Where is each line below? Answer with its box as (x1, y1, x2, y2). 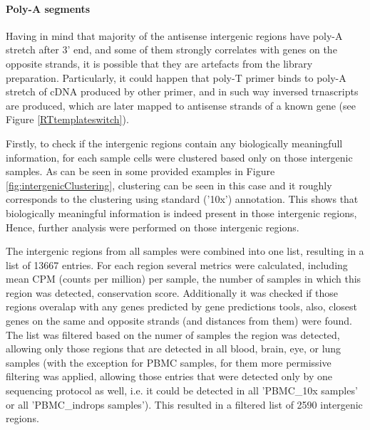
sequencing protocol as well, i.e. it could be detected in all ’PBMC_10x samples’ (6, 383, 358, 398)
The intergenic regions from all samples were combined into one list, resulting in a (6, 243, 364, 258)
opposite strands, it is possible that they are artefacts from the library (6, 56, 313, 70)
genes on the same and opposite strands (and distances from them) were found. (6, 313, 352, 328)
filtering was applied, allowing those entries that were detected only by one (6, 369, 333, 384)
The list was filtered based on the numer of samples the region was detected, (6, 327, 340, 342)
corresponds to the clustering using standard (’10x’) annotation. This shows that (6, 192, 359, 206)
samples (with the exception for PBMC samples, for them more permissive (6, 355, 332, 369)
